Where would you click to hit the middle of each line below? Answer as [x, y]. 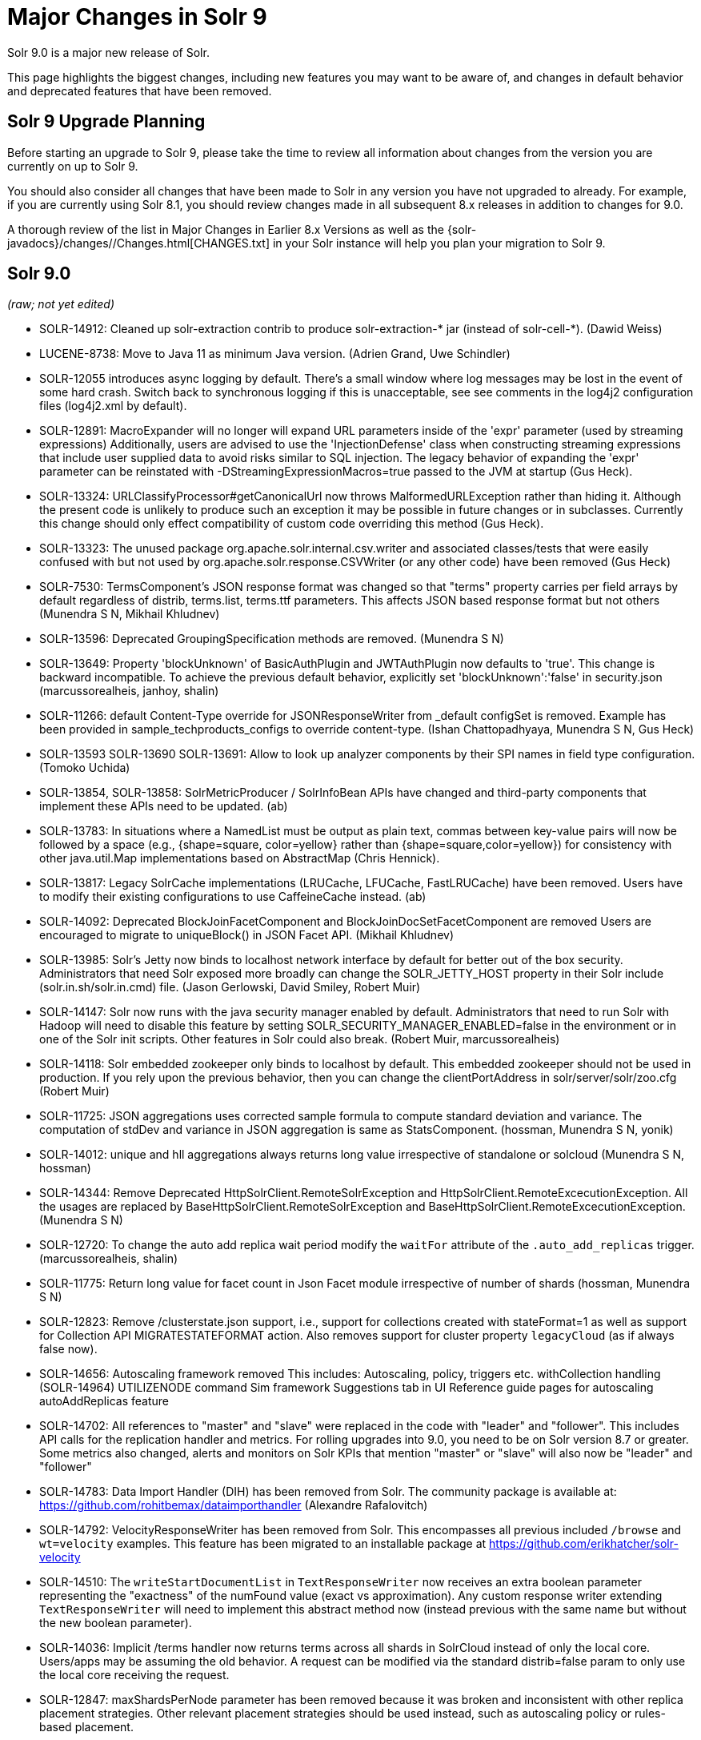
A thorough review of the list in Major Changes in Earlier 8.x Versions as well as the [226, 229]
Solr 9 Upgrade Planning [106, 122]
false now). [68, 1349]
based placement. [86, 1727]
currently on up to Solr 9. [73, 166]
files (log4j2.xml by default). [113, 406]
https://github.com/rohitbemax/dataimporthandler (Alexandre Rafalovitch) [234, 1505]
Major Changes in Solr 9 [137, 17]
